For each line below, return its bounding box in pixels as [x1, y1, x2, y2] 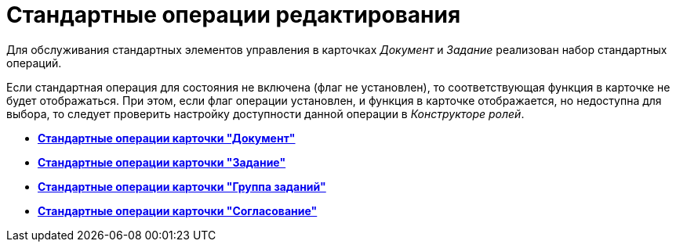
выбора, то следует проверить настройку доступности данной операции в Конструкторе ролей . [6, 106, 525, 120]
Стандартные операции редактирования [6, 2, 461, 28]
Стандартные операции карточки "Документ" [38, 131, 296, 145]
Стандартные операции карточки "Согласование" [38, 203, 318, 217]
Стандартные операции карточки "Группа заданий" [38, 179, 326, 193]
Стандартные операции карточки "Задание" [38, 155, 286, 169]
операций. [6, 56, 62, 70]
